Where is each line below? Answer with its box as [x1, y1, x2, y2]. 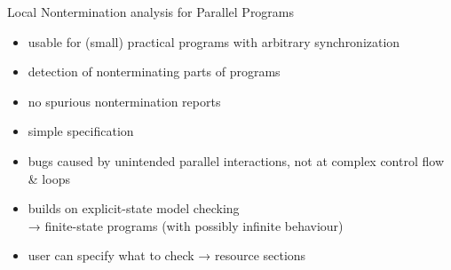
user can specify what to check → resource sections [28, 246, 306, 265]
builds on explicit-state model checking [28, 199, 240, 218]
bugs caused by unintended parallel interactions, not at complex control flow [28, 151, 444, 170]
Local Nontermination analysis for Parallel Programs [7, 3, 295, 20]
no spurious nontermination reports [28, 91, 221, 110]
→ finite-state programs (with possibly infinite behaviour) [28, 216, 344, 234]
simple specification [28, 122, 134, 140]
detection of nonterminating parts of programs [28, 62, 281, 81]
